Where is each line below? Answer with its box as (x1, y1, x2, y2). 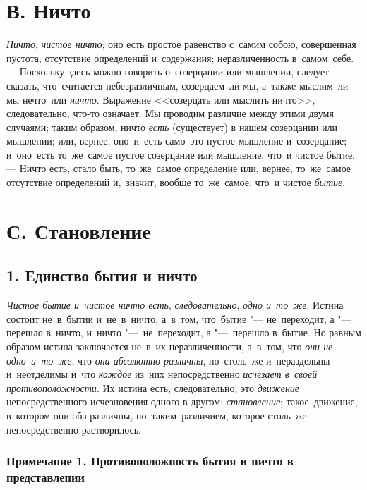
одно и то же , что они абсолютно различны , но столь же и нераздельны (6, 353, 330, 367)
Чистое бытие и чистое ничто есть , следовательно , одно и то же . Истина (6, 298, 344, 312)
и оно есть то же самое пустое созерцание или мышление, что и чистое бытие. (6, 147, 356, 161)
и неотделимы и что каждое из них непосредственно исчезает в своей (6, 367, 318, 381)
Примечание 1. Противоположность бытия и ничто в (6, 452, 294, 470)
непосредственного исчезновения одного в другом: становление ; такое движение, (6, 394, 358, 409)
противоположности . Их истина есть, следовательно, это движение (6, 380, 300, 395)
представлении (6, 468, 85, 486)
